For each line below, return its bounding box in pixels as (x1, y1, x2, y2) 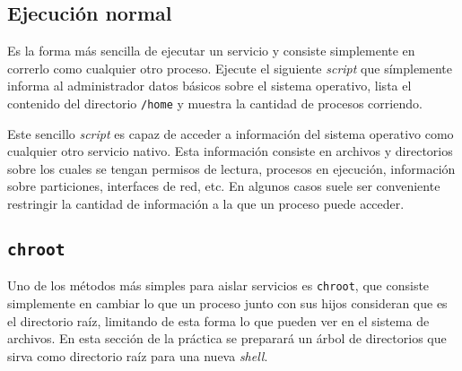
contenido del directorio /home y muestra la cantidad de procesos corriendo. (7, 93, 423, 112)
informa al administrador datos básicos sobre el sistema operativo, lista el (7, 76, 412, 95)
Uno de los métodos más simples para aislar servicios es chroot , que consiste (7, 276, 430, 295)
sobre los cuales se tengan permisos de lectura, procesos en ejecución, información (7, 159, 456, 177)
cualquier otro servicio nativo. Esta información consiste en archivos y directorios (7, 142, 453, 160)
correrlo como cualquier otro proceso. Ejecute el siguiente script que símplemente (7, 58, 453, 77)
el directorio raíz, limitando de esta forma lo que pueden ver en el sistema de (7, 311, 430, 330)
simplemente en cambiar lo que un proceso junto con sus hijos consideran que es (7, 294, 448, 313)
